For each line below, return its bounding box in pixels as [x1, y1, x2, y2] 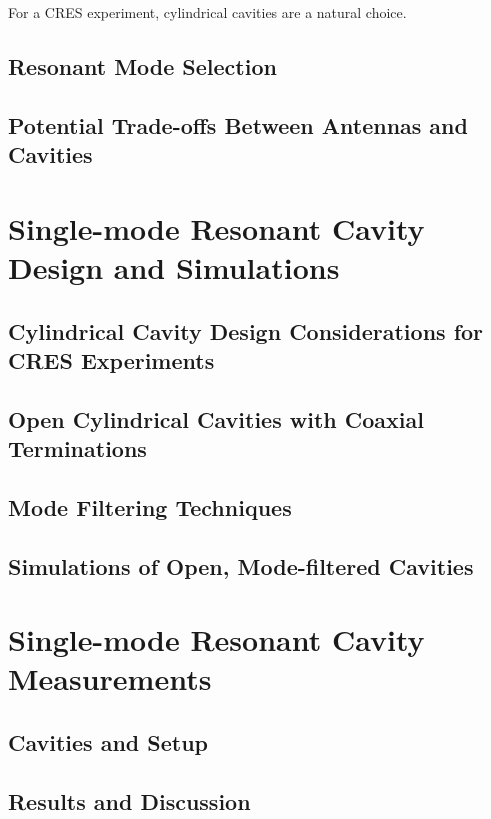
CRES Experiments [8, 344, 215, 375]
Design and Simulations [8, 246, 340, 287]
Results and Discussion [8, 785, 251, 816]
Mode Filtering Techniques [8, 491, 292, 522]
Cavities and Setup [8, 726, 209, 757]
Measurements [8, 658, 212, 699]
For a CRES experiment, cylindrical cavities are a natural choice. [8, 2, 407, 22]
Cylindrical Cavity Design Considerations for [8, 315, 484, 346]
